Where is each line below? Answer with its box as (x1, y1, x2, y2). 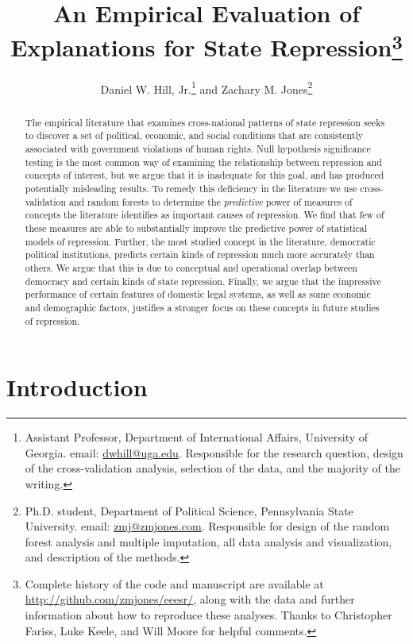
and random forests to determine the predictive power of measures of (68, 195, 353, 208)
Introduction (6, 371, 148, 403)
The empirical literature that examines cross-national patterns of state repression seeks (25, 115, 385, 129)
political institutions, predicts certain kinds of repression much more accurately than (25, 248, 375, 261)
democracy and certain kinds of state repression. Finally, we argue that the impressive (25, 274, 381, 287)
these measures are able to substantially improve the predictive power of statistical (25, 221, 368, 234)
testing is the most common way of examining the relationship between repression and (25, 155, 382, 168)
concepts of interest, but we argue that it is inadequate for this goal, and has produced (25, 168, 384, 182)
